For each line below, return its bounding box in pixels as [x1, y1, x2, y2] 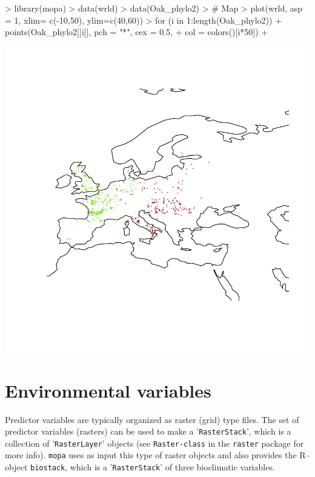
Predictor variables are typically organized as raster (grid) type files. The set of [5, 413, 299, 425]
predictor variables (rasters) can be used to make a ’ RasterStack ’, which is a [5, 425, 291, 438]
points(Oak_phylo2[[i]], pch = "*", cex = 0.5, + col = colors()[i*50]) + [5, 25, 268, 38]
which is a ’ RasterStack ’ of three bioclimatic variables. [70, 461, 275, 473]
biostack [30, 464, 65, 473]
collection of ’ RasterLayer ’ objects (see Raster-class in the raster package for [5, 436, 304, 449]
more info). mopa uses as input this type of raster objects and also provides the [5, 449, 297, 461]
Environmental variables [5, 378, 211, 402]
